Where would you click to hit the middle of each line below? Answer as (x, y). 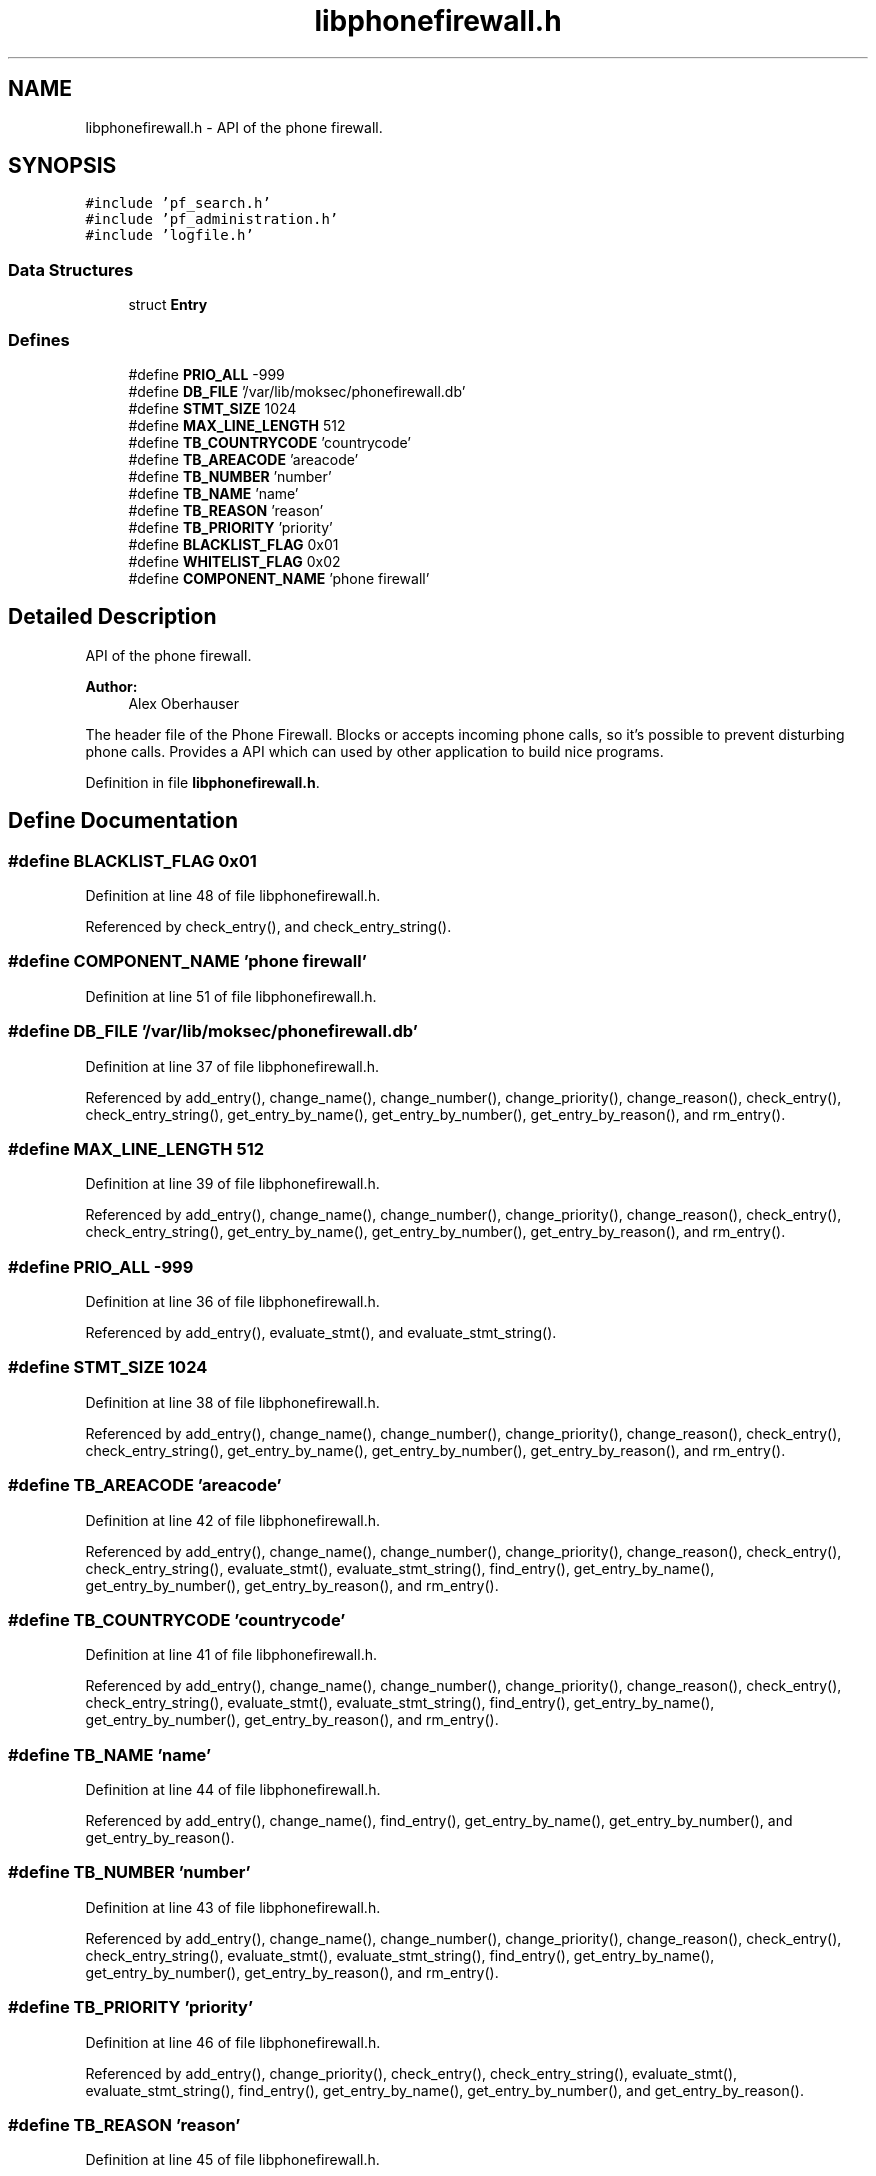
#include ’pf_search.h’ (178, 203)
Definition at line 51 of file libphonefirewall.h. (231, 996)
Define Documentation (123, 821)
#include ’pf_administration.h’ (212, 219)
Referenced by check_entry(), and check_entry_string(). (268, 926)
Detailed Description (112, 617)
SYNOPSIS (62, 166)
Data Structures (71, 269)
